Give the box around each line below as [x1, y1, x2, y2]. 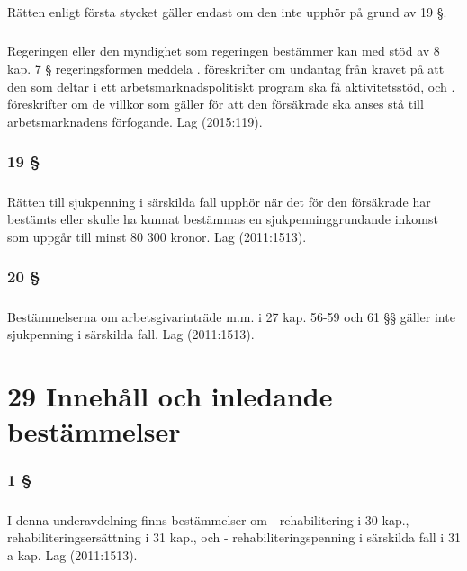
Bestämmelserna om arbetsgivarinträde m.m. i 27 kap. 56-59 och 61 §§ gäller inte [7, 307, 455, 326]
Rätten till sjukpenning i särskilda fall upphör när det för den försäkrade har [7, 192, 431, 210]
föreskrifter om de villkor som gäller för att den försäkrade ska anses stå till [7, 94, 424, 113]
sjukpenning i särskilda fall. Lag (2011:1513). [7, 325, 255, 343]
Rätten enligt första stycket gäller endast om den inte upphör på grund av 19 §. [7, 3, 447, 22]
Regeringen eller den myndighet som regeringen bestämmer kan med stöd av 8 [7, 41, 440, 60]
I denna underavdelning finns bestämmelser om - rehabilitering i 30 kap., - [7, 510, 418, 529]
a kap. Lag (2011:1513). [7, 545, 138, 564]
